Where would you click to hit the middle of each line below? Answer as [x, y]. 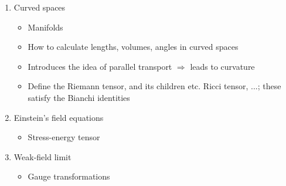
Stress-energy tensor [64, 137]
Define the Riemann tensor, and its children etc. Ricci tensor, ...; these [154, 86]
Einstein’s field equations [59, 117]
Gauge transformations [69, 176]
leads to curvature [222, 66]
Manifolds [45, 27]
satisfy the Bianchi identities [79, 97]
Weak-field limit [42, 156]
